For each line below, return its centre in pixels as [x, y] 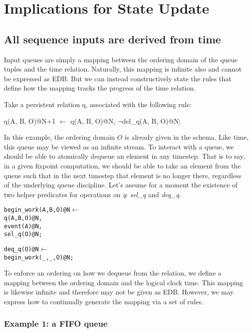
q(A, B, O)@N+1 [30, 120]
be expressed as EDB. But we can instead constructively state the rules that [118, 78]
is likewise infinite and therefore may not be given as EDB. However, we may [119, 292]
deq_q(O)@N [21, 249]
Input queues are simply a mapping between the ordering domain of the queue [121, 59]
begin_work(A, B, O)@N [37, 210]
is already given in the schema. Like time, [187, 137]
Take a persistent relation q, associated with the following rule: [98, 104]
